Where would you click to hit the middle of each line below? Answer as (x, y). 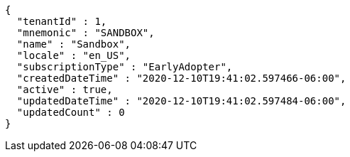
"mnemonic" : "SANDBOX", (86, 33)
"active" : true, (65, 90)
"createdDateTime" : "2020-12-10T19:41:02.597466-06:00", (181, 78)
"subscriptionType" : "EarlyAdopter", (125, 67)
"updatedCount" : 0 (71, 112)
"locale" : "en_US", (74, 55)
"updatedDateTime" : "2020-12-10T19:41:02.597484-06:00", (181, 101)
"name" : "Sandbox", (74, 44)
